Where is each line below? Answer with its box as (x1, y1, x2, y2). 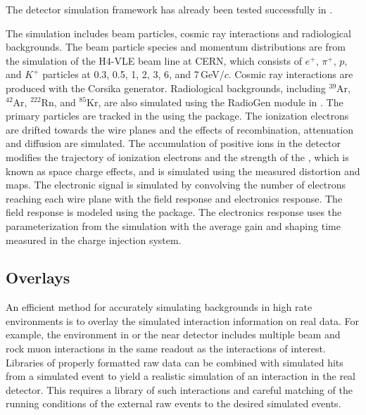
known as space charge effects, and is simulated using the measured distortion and (6, 163, 360, 178)
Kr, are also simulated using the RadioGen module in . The (87, 94, 343, 109)
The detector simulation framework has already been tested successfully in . (6, 2, 333, 16)
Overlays (6, 267, 70, 288)
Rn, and (41, 94, 76, 109)
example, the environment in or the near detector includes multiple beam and (6, 327, 341, 342)
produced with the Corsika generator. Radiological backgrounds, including (6, 80, 326, 95)
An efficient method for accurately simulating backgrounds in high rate (6, 300, 313, 314)
